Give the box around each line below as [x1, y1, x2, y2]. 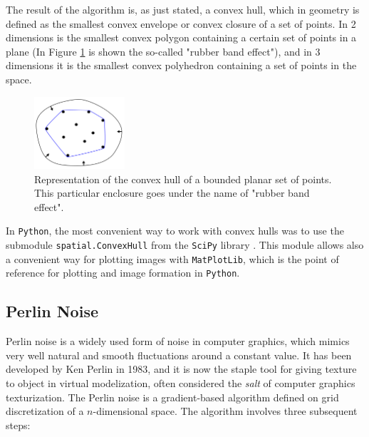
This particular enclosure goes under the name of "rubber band [34, 185, 310, 200]
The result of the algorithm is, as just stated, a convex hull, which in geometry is [6, 2, 360, 16]
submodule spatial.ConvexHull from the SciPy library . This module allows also [6, 237, 364, 252]
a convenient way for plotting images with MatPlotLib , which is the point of [6, 251, 339, 266]
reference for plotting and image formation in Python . [6, 265, 240, 280]
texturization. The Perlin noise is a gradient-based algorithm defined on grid [6, 389, 339, 404]
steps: [6, 417, 31, 432]
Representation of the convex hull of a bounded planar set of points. [34, 171, 332, 186]
